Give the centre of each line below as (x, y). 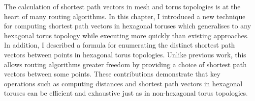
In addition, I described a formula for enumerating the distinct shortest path (120, 45)
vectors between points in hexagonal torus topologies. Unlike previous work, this (125, 54)
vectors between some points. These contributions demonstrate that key (112, 74)
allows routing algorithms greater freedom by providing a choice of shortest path (125, 64)
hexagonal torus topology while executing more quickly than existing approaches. (127, 35)
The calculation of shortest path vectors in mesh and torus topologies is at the (122, 6)
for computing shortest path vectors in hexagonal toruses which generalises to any (127, 26)
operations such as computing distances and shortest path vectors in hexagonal (123, 83)
